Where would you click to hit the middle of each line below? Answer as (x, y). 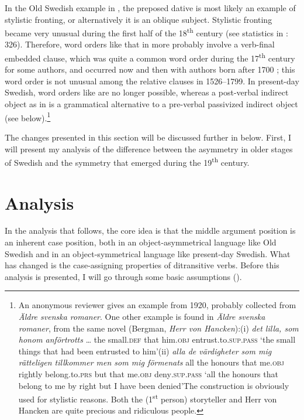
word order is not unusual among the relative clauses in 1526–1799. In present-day (152, 81)
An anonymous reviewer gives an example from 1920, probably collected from (157, 305)
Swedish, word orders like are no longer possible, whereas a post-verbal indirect (147, 92)
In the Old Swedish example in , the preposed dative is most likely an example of (150, 8)
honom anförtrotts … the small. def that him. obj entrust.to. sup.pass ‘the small (157, 339)
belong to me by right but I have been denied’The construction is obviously (154, 385)
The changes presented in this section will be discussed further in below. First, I (148, 137)
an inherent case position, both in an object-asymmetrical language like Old (141, 242)
